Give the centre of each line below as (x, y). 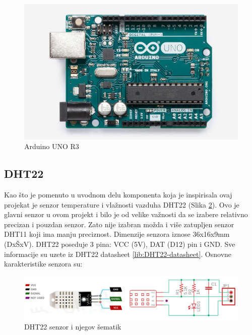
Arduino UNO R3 (52, 146)
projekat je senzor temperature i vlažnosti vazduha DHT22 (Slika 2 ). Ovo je (122, 204)
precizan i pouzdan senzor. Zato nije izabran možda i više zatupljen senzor (119, 224)
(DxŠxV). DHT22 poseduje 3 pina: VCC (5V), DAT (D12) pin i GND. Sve (120, 244)
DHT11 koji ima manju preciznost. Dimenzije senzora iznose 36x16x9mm (117, 234)
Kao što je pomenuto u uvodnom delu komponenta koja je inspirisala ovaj (118, 195)
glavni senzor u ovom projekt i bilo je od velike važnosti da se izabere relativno (126, 214)
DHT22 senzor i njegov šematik (73, 327)
